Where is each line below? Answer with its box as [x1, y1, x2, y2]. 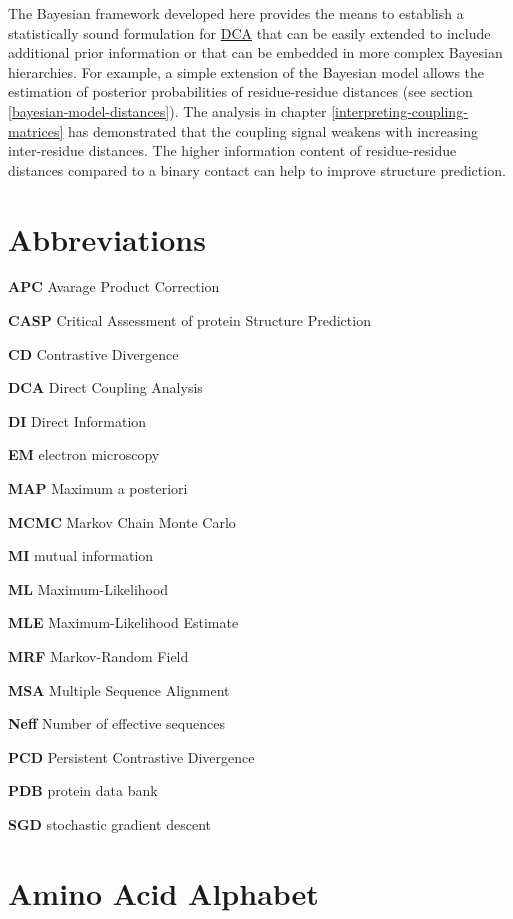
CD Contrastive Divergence [8, 343, 179, 364]
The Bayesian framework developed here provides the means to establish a [8, 3, 464, 23]
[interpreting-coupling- [331, 100, 468, 121]
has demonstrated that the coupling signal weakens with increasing [67, 120, 478, 141]
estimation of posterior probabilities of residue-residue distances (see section [8, 81, 473, 102]
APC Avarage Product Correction [8, 276, 220, 297]
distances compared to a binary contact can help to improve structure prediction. [8, 159, 506, 180]
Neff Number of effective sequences [8, 713, 225, 734]
